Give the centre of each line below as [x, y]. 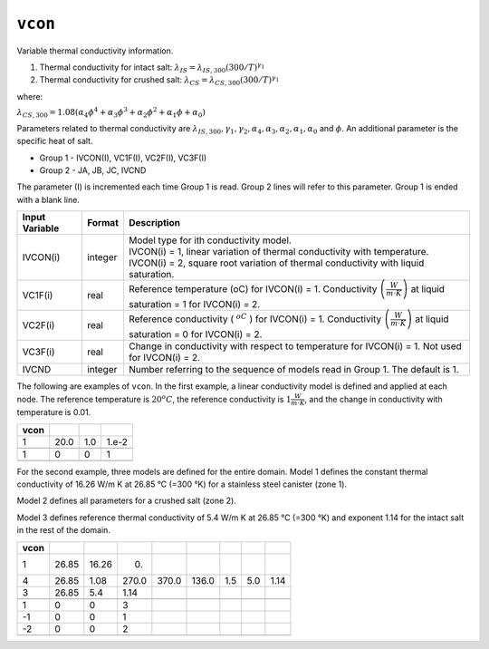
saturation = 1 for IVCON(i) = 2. [194, 305]
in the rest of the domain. [63, 530]
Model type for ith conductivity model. [210, 240]
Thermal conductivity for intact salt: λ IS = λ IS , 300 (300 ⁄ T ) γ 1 [152, 68]
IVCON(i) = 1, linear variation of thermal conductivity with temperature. [278, 252]
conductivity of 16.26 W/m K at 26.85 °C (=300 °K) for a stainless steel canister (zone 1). [182, 484]
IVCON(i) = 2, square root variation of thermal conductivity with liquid [276, 263]
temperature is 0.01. [54, 412]
